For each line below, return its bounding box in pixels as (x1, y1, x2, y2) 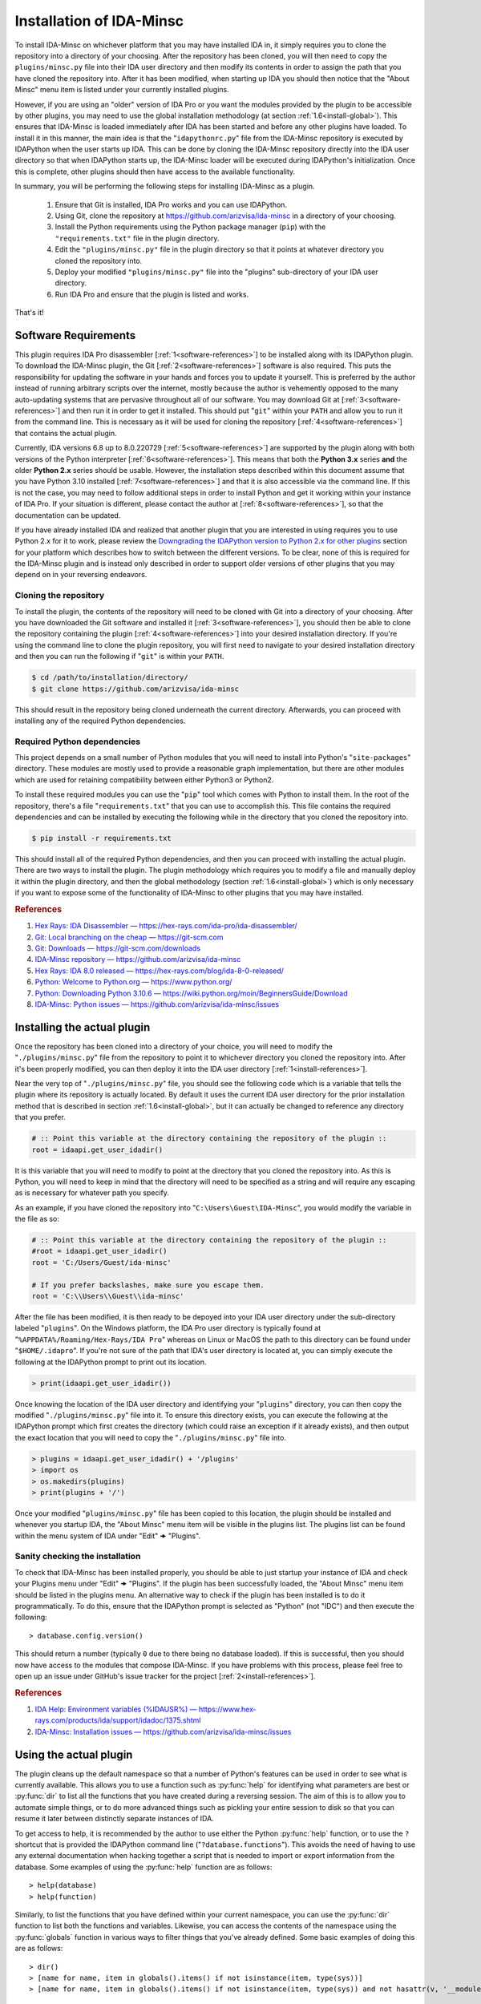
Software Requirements (14, 329, 136, 342)
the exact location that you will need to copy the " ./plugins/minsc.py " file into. (14, 1432, 286, 1442)
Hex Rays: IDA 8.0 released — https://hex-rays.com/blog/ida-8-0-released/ (34, 966, 285, 976)
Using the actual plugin (14, 1747, 133, 1761)
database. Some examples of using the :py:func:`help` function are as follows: (14, 1862, 273, 1872)
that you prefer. (14, 1113, 66, 1122)
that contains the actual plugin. (14, 428, 117, 438)
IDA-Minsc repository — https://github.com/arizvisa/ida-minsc (34, 955, 241, 964)
